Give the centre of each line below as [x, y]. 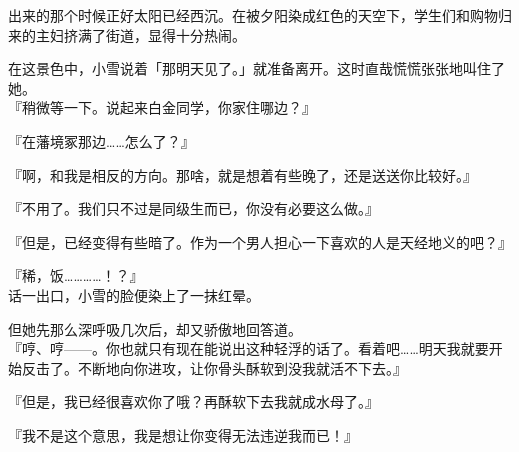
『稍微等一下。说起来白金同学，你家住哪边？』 [162, 107]
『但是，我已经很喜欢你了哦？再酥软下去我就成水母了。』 [193, 401]
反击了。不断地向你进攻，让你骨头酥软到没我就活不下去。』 [214, 367]
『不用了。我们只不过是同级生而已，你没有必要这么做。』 [193, 208]
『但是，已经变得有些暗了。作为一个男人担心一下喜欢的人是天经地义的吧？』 [260, 241]
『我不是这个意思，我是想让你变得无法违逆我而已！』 [183, 434]
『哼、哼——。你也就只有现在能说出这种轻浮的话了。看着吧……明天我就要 [248, 348]
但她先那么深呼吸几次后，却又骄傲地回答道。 [155, 328]
